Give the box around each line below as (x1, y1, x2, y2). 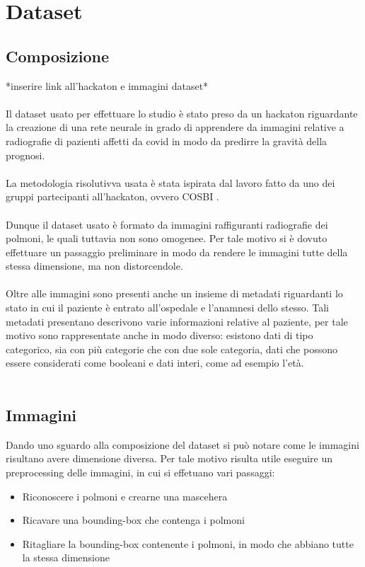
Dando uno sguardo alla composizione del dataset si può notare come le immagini (6, 437, 359, 452)
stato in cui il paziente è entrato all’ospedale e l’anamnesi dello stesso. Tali (6, 300, 330, 315)
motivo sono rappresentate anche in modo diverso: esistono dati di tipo (6, 328, 313, 343)
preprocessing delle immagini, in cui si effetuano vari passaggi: (6, 465, 275, 480)
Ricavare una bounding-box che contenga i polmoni (22, 512, 245, 527)
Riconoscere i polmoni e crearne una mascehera (22, 488, 228, 503)
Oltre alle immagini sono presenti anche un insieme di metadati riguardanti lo (6, 286, 343, 301)
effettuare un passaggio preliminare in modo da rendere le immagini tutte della (6, 244, 348, 259)
